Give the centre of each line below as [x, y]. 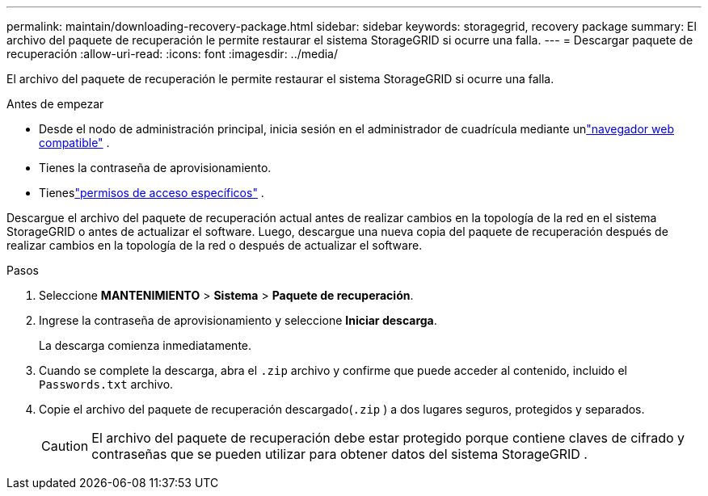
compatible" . [74, 143]
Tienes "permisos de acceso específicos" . [152, 193]
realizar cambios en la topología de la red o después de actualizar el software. [215, 245]
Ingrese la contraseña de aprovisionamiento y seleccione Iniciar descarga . [238, 320]
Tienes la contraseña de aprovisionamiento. [155, 168]
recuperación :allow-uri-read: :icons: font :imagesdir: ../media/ [173, 54]
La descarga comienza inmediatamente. [145, 345]
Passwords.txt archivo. [106, 384]
